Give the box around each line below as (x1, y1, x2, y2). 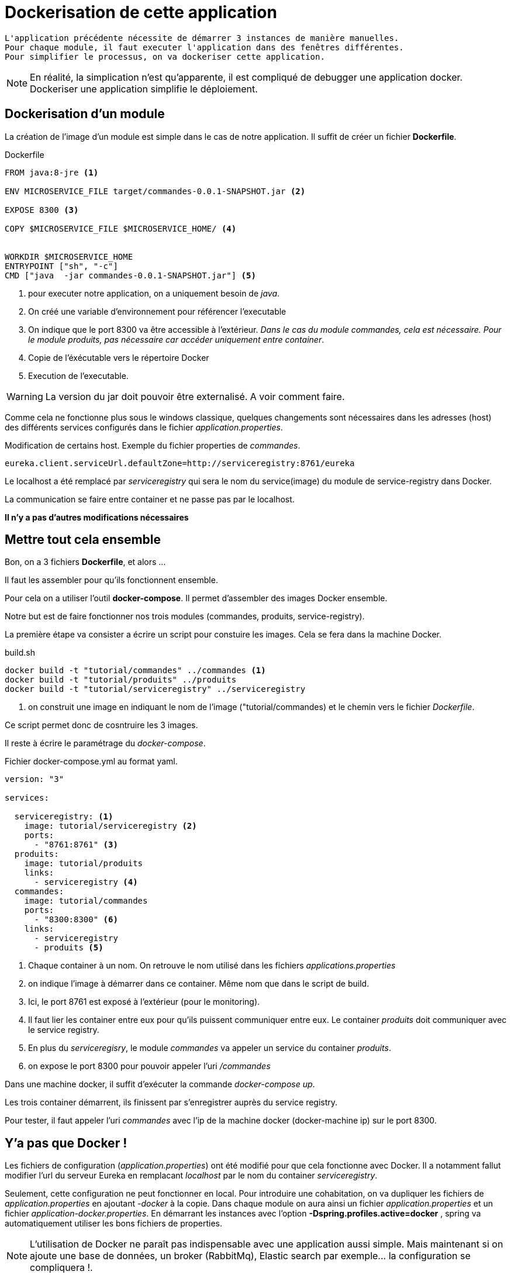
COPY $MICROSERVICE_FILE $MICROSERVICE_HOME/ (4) (5, 223, 237, 233)
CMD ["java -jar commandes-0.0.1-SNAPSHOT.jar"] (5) (5, 270, 256, 280)
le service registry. (28, 1025, 99, 1035)
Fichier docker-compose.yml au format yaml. (5, 756, 178, 767)
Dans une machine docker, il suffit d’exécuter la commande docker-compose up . (5, 1079, 315, 1090)
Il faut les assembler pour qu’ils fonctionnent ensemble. (5, 575, 218, 585)
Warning (6, 390, 43, 402)
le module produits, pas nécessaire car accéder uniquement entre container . (28, 334, 324, 344)
